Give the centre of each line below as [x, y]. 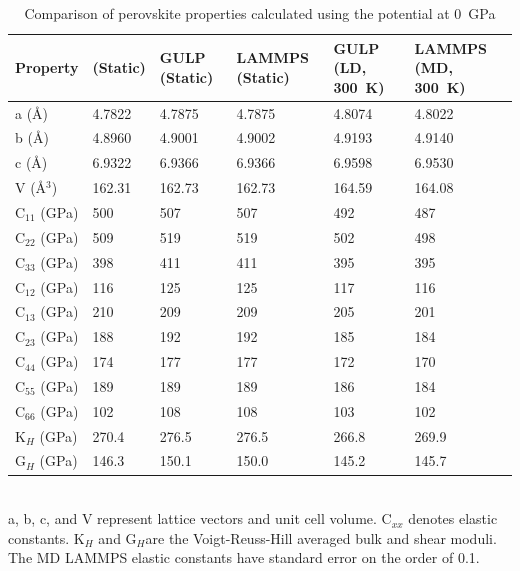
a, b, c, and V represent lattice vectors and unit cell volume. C [200, 518]
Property [47, 67]
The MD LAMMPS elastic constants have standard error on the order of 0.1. [244, 557]
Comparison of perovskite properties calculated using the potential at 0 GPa [260, 13]
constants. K [46, 537]
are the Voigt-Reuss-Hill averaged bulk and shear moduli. [321, 537]
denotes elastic [453, 518]
